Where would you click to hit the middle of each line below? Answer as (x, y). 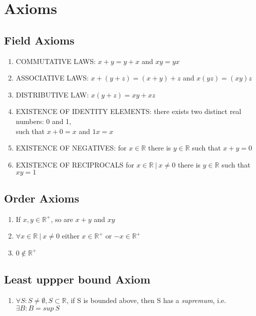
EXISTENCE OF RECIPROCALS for (75, 164)
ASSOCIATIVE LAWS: (52, 78)
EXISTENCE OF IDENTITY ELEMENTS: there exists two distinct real (129, 111)
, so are (62, 219)
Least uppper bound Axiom (77, 279)
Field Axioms (39, 40)
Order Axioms (42, 198)
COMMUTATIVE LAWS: (56, 61)
